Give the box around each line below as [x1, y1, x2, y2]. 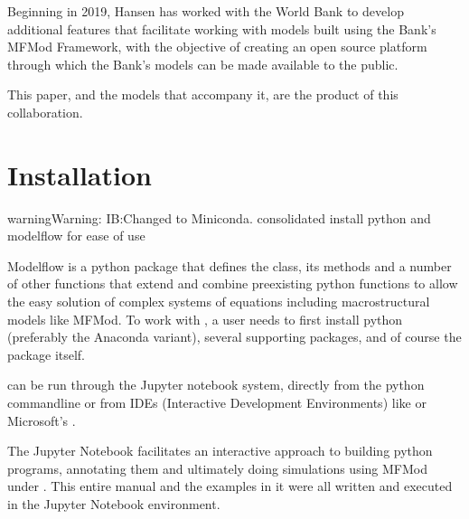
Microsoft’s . [7, 410, 76, 429]
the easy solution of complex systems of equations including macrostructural [7, 292, 430, 311]
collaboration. [7, 102, 83, 121]
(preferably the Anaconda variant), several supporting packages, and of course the [7, 327, 462, 346]
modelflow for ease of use [7, 226, 145, 245]
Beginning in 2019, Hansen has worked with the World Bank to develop [7, 2, 404, 20]
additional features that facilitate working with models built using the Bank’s [7, 19, 436, 38]
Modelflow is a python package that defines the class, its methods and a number [7, 256, 452, 275]
